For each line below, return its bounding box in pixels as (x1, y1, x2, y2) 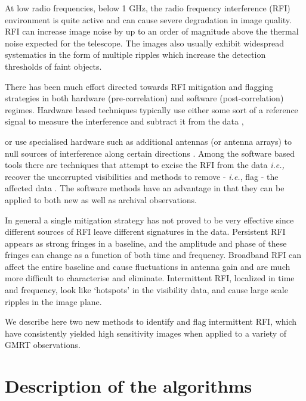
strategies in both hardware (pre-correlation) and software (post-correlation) (5, 92, 284, 104)
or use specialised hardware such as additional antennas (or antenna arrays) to (5, 135, 292, 147)
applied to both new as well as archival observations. (5, 193, 197, 206)
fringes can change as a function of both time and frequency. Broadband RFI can (5, 248, 302, 261)
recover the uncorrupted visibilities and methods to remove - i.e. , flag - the (5, 170, 279, 182)
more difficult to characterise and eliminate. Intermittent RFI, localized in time (5, 272, 295, 284)
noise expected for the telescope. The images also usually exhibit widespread (5, 36, 284, 49)
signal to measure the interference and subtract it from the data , (5, 115, 244, 128)
